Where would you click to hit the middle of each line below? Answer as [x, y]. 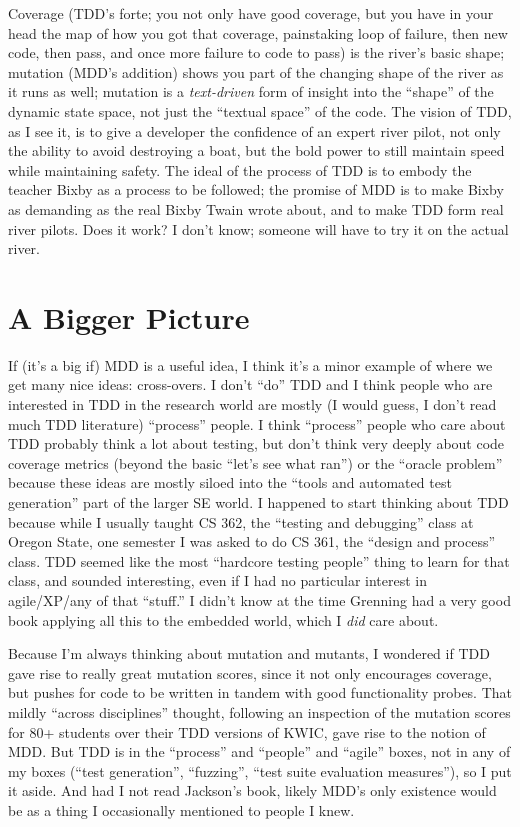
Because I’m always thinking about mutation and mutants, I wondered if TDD [249, 653]
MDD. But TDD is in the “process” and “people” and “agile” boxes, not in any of [259, 751]
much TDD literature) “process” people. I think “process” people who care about [257, 423]
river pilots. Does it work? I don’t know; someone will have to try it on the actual [258, 228]
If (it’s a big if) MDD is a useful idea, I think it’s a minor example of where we [250, 364]
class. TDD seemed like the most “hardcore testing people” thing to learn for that [259, 560]
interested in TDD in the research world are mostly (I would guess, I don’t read [252, 404]
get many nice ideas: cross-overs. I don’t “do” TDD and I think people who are [250, 384]
